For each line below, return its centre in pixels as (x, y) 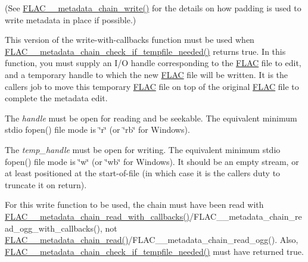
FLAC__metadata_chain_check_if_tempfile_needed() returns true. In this (145, 51)
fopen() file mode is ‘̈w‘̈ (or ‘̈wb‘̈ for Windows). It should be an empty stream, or (152, 161)
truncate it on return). (46, 184)
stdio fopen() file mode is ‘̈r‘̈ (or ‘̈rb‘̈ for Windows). (97, 130)
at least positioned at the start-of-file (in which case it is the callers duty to (143, 173)
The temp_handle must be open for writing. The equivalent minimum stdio (143, 149)
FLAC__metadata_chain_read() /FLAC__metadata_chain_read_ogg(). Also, (152, 240)
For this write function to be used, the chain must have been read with (134, 205)
